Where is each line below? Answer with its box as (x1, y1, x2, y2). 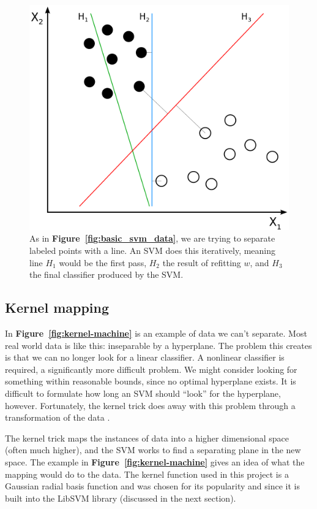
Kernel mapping (5, 298, 110, 317)
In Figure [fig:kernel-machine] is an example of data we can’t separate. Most (5, 327, 307, 340)
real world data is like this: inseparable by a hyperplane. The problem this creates (5, 339, 312, 351)
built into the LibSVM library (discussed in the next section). (5, 491, 236, 504)
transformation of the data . (5, 411, 110, 424)
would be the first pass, (59, 256, 147, 269)
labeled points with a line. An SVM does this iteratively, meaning (29, 244, 276, 257)
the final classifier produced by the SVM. (29, 268, 184, 281)
